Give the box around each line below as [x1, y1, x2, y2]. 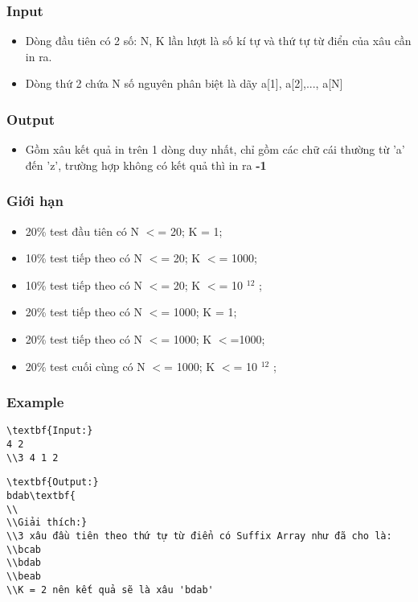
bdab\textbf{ [6, 490, 76, 502]
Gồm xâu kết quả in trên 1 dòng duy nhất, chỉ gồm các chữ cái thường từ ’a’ [25, 141, 405, 158]
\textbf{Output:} [6, 476, 99, 489]
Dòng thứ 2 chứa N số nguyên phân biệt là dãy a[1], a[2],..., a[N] [25, 75, 343, 92]
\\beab [6, 570, 41, 582]
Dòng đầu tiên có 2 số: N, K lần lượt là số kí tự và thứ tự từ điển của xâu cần [25, 32, 412, 49]
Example [6, 392, 64, 412]
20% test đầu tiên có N [25, 222, 140, 239]
